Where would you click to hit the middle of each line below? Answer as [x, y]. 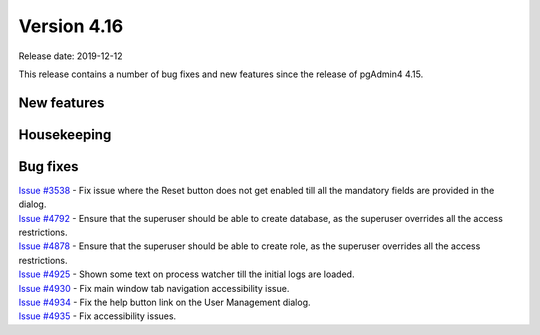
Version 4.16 [71, 26]
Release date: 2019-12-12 [71, 56]
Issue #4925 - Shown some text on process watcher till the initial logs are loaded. [186, 274]
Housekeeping [65, 134]
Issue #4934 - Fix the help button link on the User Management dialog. [164, 302]
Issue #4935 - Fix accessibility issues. [97, 316]
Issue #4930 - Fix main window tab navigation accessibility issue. [154, 288]
